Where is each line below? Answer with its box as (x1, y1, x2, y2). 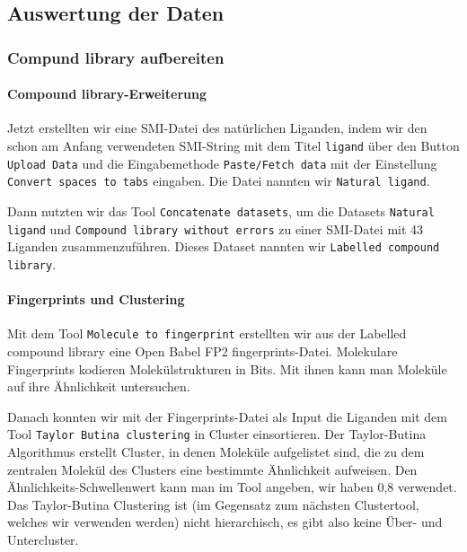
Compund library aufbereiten (7, 46, 225, 68)
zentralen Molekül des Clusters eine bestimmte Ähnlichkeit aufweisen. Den (7, 460, 418, 478)
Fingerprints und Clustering (7, 290, 185, 309)
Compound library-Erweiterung (7, 84, 207, 103)
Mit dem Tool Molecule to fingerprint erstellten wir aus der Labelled (7, 324, 407, 343)
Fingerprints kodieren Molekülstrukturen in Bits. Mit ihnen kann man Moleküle (7, 359, 447, 378)
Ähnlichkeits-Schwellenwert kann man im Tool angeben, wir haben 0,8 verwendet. (7, 478, 457, 496)
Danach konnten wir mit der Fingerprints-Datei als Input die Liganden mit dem (7, 407, 447, 425)
